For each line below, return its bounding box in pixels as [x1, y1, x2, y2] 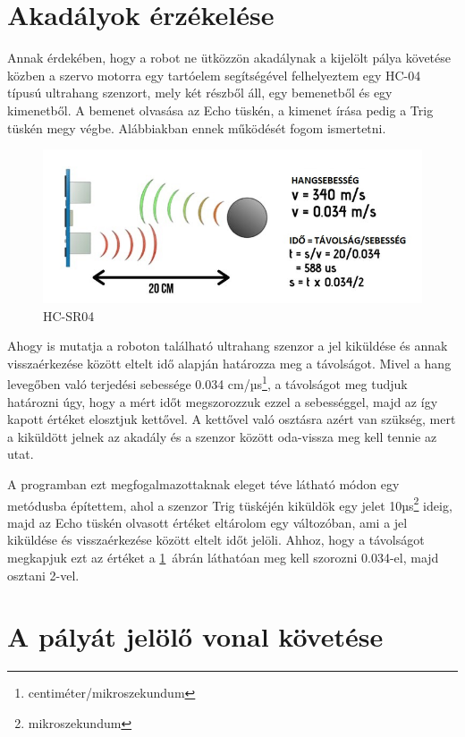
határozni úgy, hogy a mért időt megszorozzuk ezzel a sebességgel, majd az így [7, 392, 438, 411]
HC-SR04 [43, 306, 95, 325]
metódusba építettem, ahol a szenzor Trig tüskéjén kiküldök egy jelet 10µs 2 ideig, [7, 493, 452, 514]
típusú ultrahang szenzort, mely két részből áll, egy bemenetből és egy [7, 83, 393, 102]
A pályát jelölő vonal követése [7, 618, 384, 655]
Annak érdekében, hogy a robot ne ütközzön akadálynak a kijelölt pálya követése [7, 48, 452, 67]
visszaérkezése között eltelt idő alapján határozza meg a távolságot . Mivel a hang [7, 353, 452, 372]
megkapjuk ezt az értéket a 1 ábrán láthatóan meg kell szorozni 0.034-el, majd [7, 548, 439, 566]
